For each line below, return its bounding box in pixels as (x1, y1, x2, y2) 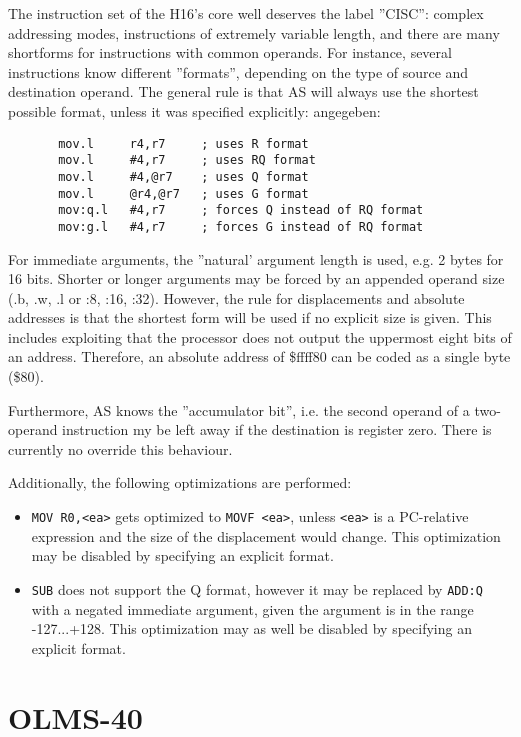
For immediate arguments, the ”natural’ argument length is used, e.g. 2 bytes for (8, 248, 504, 269)
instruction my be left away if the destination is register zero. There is (62, 419, 492, 440)
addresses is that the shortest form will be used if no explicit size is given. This (8, 307, 492, 328)
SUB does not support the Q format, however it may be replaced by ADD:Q (31, 578, 483, 599)
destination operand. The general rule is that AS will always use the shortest (8, 81, 479, 102)
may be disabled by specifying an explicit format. (31, 545, 334, 566)
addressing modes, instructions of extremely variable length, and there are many (8, 22, 500, 43)
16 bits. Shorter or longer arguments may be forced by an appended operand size (8, 268, 505, 289)
